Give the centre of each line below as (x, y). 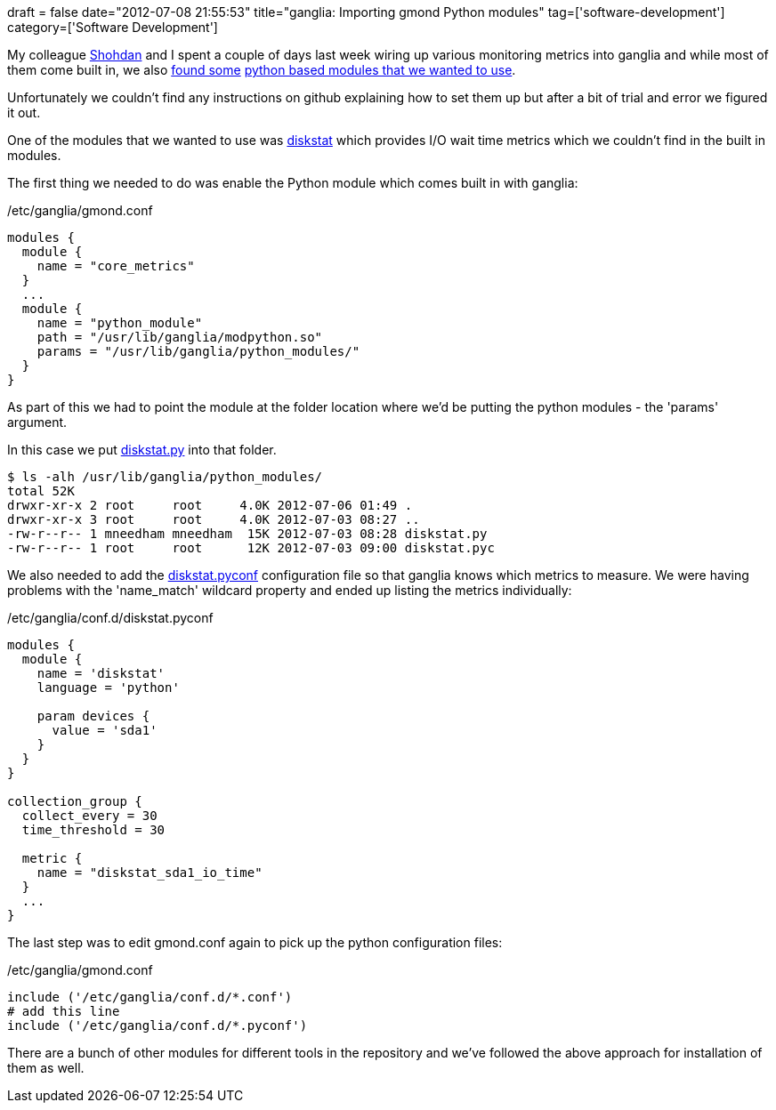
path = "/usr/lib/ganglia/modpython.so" (180, 337)
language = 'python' (108, 688)
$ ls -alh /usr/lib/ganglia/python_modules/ (165, 477)
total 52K (41, 491)
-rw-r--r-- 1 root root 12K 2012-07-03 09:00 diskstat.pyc (251, 548)
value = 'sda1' (105, 730)
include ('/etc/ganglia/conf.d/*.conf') (150, 997)
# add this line (64, 1011)
